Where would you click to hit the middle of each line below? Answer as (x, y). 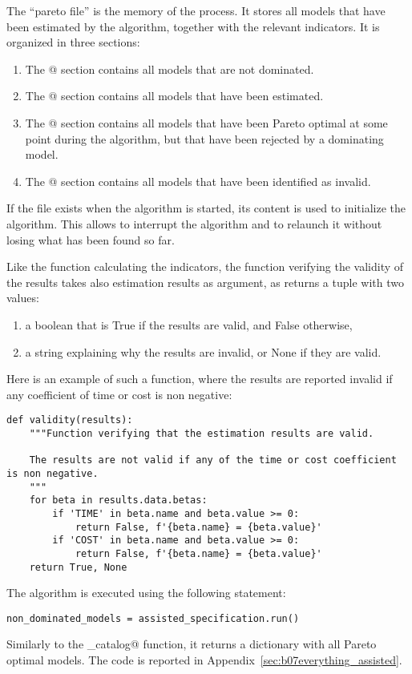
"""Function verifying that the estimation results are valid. (202, 433)
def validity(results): (70, 420)
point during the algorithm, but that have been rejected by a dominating (204, 138)
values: (23, 298)
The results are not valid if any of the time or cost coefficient (213, 460)
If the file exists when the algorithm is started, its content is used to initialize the (206, 208)
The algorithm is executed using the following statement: (146, 593)
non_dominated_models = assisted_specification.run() (153, 618)
